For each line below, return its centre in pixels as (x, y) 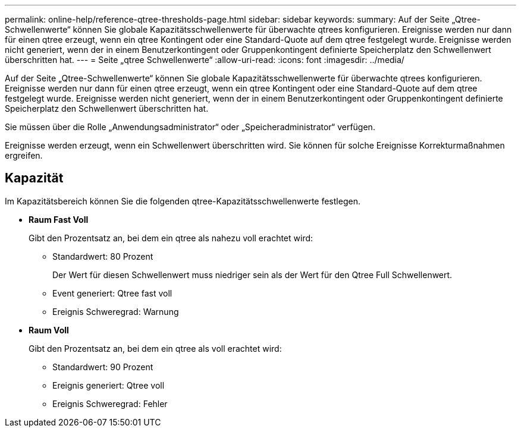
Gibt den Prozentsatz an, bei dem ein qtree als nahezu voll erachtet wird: (171, 238)
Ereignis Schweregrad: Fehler (110, 403)
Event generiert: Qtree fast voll (112, 293)
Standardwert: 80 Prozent (103, 256)
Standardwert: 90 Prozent (103, 367)
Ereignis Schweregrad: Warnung (116, 311)
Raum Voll (49, 330)
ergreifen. (24, 155)
